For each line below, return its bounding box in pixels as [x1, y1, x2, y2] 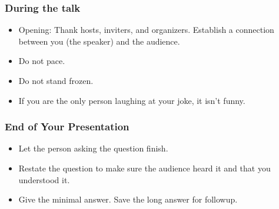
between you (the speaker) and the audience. [18, 35, 180, 47]
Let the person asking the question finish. [18, 142, 168, 154]
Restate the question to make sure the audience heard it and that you [18, 162, 271, 174]
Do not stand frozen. [18, 75, 94, 86]
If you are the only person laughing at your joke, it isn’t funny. [18, 94, 245, 106]
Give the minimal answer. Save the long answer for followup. [18, 193, 238, 205]
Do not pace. [18, 55, 65, 67]
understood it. [18, 173, 70, 186]
